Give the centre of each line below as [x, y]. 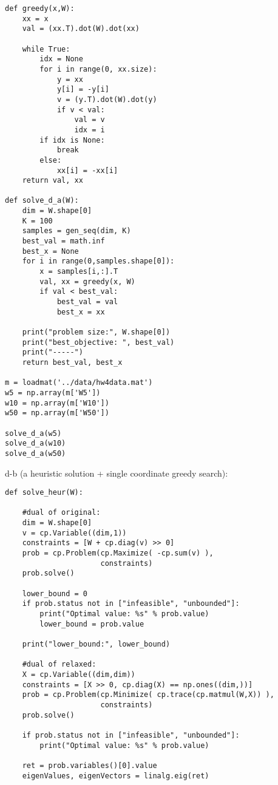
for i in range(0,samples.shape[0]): [98, 261]
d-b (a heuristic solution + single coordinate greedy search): [117, 473]
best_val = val [87, 302]
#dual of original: [61, 513]
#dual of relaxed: [59, 664]
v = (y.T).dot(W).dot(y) [107, 99]
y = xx [70, 79]
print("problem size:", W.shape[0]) [96, 332]
